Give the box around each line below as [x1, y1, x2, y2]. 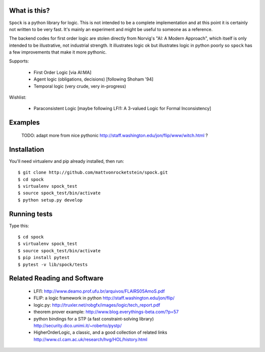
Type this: [9, 223, 29, 229]
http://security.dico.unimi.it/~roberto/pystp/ [33, 323, 122, 328]
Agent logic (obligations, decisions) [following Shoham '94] [33, 76, 154, 82]
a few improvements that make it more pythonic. [9, 49, 107, 55]
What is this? [9, 6, 50, 15]
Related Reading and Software [9, 274, 104, 283]
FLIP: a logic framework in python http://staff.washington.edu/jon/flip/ [33, 295, 175, 301]
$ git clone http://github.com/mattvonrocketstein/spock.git [18, 170, 168, 176]
